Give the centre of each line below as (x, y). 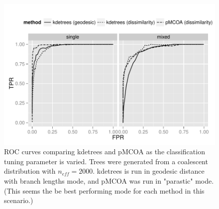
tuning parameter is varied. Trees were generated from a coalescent (106, 161)
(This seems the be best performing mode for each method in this (104, 190)
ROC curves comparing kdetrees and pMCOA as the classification (105, 152)
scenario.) (19, 200)
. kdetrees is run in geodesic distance (149, 171)
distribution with (30, 171)
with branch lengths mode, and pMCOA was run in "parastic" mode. (109, 181)
